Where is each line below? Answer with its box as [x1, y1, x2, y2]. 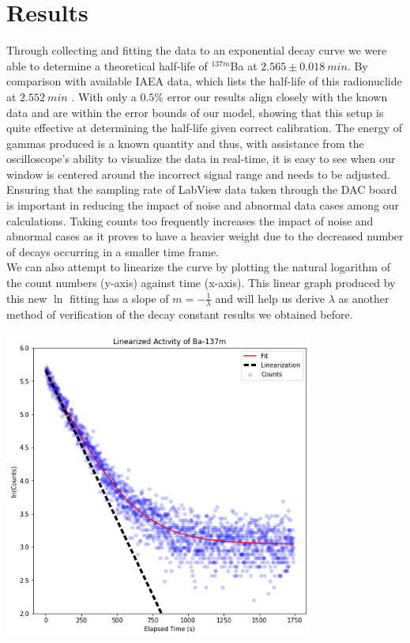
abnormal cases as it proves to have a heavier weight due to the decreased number [6, 228, 404, 244]
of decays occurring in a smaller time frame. [6, 243, 220, 259]
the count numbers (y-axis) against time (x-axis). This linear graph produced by [6, 274, 396, 291]
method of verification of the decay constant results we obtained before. [6, 306, 353, 323]
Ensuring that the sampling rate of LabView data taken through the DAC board [6, 181, 397, 198]
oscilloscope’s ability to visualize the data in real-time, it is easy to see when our [6, 150, 396, 167]
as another [338, 289, 389, 306]
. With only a [71, 88, 137, 104]
